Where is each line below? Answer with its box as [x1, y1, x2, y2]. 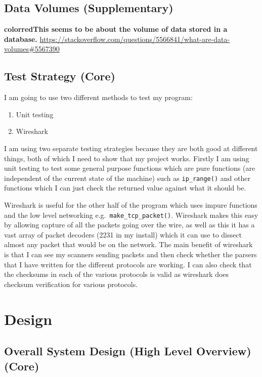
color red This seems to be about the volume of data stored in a [4, 24, 228, 34]
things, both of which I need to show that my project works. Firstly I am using [4, 153, 249, 163]
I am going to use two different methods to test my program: [4, 92, 193, 103]
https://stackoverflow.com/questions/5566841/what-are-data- [39, 33, 230, 44]
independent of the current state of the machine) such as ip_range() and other [4, 172, 250, 183]
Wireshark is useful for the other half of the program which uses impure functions [4, 200, 257, 210]
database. [4, 33, 37, 44]
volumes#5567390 [4, 43, 60, 54]
